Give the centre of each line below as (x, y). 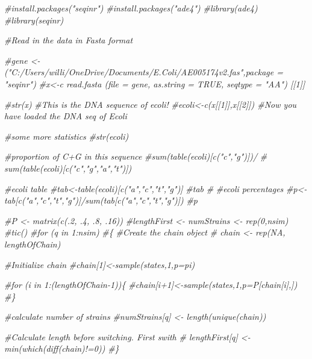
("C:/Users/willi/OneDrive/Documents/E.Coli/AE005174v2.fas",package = (144, 72)
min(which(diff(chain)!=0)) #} (62, 348)
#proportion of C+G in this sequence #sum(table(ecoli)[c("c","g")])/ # (136, 156)
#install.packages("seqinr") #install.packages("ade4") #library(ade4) (131, 8)
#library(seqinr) (34, 20)
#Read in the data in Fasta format (69, 40)
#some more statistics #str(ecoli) (67, 136)
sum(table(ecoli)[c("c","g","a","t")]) (68, 168)
